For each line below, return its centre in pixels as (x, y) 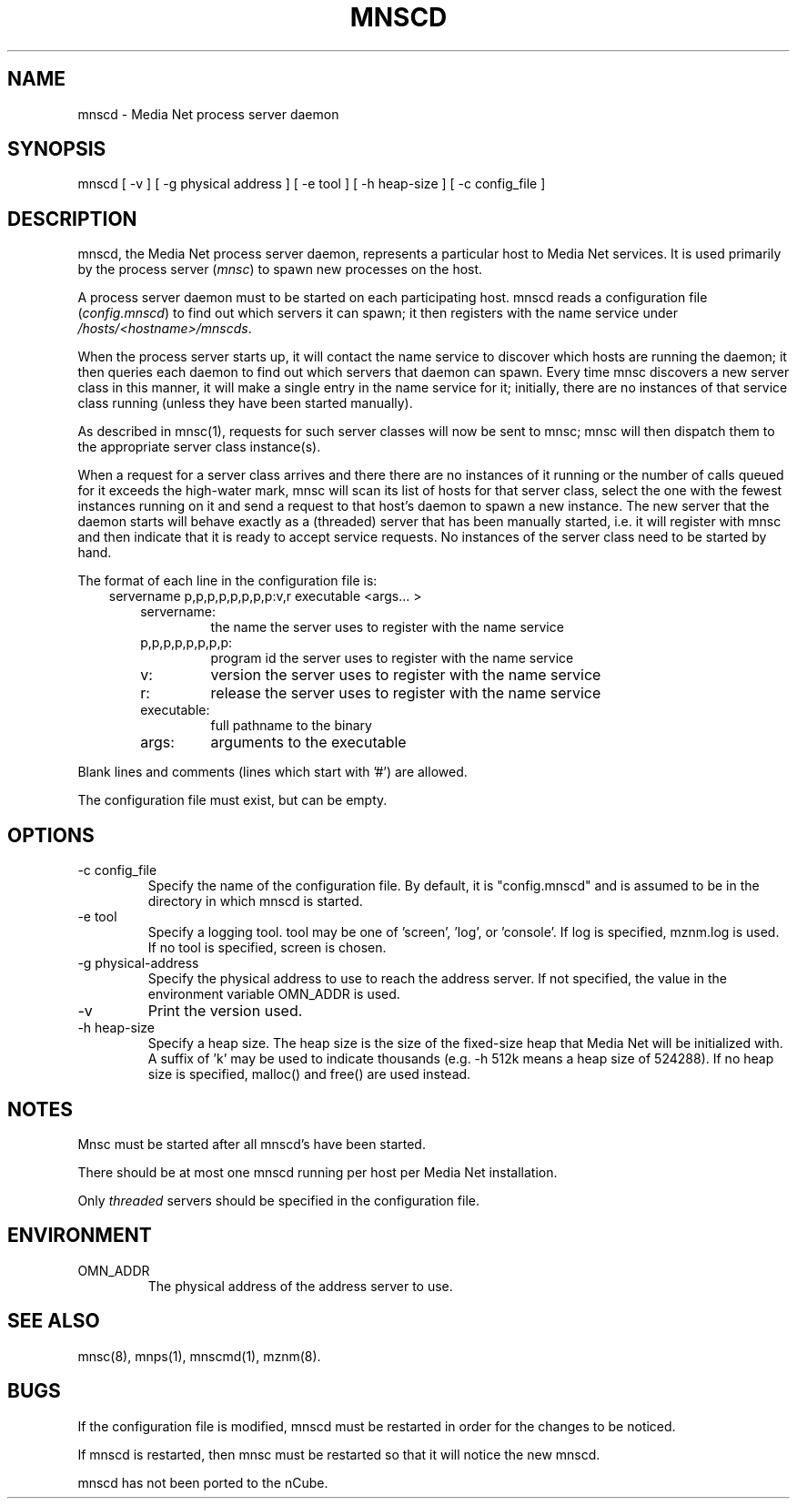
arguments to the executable (308, 743)
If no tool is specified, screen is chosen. (267, 948)
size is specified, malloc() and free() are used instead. (309, 1074)
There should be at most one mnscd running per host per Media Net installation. (318, 1172)
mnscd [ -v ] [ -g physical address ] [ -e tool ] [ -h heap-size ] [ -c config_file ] (312, 184)
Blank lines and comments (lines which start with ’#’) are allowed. (272, 772)
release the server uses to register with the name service (406, 693)
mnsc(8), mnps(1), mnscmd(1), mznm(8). (199, 1356)
